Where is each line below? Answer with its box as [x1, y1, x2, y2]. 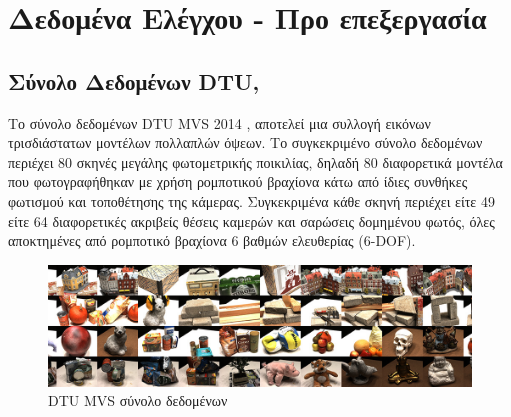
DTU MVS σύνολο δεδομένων [48, 390, 228, 411]
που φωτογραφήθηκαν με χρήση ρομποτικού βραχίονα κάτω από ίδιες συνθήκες [8, 171, 468, 192]
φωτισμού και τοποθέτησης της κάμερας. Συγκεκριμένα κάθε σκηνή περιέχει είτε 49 [8, 190, 495, 211]
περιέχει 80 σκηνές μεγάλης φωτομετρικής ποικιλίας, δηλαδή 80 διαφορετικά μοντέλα [8, 151, 503, 172]
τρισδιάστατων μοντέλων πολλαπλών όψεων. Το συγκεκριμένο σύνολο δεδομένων [8, 132, 483, 153]
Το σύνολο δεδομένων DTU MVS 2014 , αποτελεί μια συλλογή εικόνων [8, 112, 431, 133]
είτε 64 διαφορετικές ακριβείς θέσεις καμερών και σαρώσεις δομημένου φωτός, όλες [8, 210, 495, 231]
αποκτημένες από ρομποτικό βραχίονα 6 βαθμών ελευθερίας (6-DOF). [8, 230, 416, 251]
